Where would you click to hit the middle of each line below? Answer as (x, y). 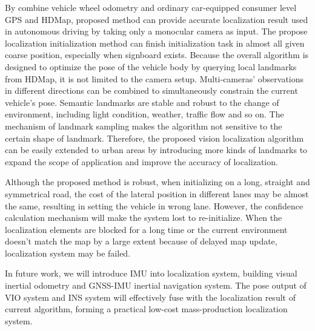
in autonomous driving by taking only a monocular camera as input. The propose (156, 31)
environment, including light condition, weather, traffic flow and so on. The (144, 114)
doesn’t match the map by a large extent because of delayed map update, (141, 241)
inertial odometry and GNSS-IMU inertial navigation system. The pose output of (156, 285)
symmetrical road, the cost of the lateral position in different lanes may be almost (157, 193)
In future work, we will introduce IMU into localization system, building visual (151, 273)
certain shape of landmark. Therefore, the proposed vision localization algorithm (154, 138)
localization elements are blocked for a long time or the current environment (146, 229)
